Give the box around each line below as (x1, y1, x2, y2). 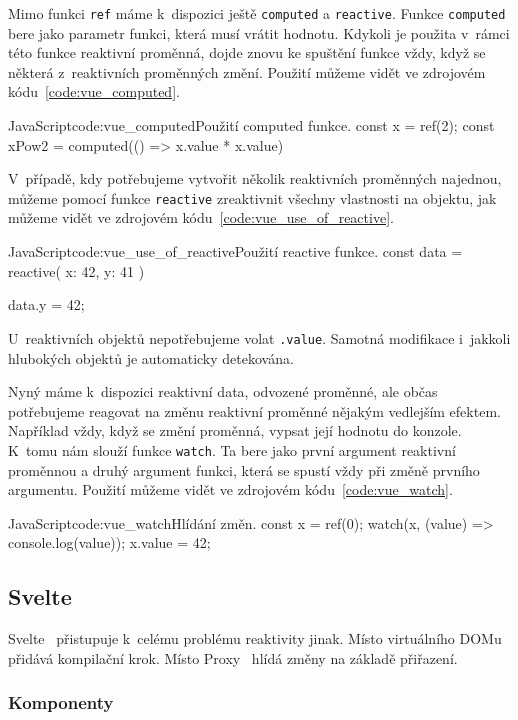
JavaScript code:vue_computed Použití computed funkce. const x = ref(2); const (8, 115, 495, 136)
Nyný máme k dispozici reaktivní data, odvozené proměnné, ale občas (8, 381, 438, 402)
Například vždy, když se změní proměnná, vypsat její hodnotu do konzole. (8, 420, 462, 441)
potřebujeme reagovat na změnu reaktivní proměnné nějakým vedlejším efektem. (8, 400, 501, 421)
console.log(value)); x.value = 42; (8, 532, 211, 553)
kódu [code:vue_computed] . (8, 81, 180, 102)
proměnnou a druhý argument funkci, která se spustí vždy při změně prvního (8, 459, 480, 480)
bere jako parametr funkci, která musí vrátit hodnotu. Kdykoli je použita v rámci (8, 22, 510, 43)
